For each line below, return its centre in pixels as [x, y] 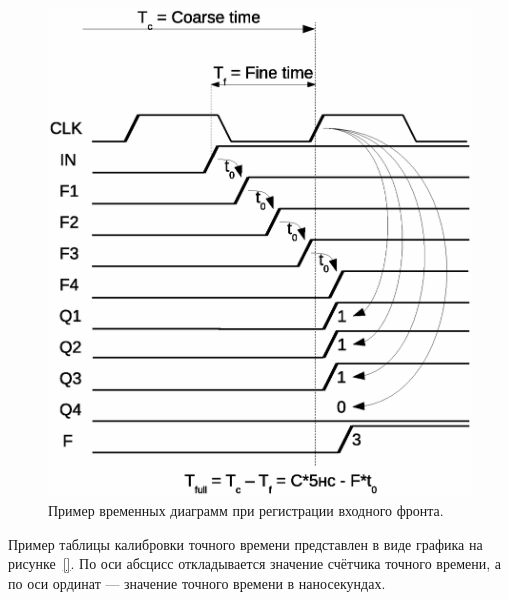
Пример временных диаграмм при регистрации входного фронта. [246, 509]
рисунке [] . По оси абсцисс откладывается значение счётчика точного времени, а [254, 563]
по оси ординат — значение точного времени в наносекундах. [197, 582]
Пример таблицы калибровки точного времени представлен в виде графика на [245, 543]
